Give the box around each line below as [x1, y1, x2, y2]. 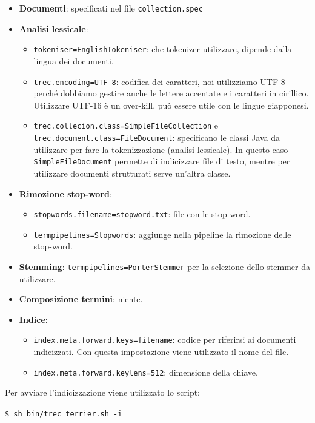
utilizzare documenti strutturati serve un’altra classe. [33, 166, 231, 179]
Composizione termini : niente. [19, 293, 143, 305]
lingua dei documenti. [33, 54, 114, 67]
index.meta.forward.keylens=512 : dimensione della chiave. [33, 365, 258, 378]
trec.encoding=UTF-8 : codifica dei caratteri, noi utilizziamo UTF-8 [33, 75, 285, 87]
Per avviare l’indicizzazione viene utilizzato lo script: [5, 386, 200, 399]
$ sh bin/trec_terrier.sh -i [5, 409, 122, 418]
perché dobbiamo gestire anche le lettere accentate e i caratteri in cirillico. [33, 87, 309, 100]
